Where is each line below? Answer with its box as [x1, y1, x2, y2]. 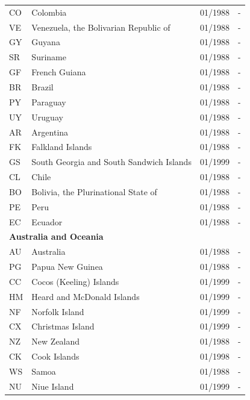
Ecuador [31, 215, 63, 228]
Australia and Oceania [9, 230, 104, 243]
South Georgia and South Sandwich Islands [31, 155, 192, 168]
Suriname [31, 51, 66, 63]
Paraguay [31, 95, 66, 108]
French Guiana [31, 66, 86, 78]
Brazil [31, 80, 54, 93]
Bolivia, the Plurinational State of [31, 185, 157, 198]
